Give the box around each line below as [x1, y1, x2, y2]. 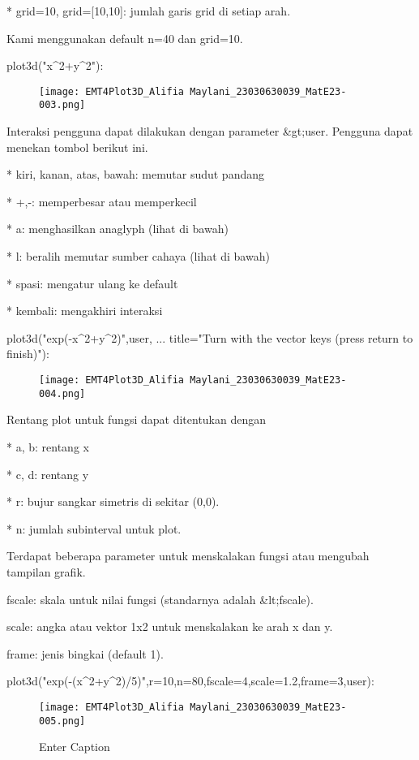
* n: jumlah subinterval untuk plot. [6, 520, 182, 537]
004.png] [39, 387, 86, 399]
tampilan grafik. [6, 563, 86, 580]
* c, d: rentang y [6, 465, 89, 482]
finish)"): [6, 345, 49, 362]
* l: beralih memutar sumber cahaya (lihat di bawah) [6, 248, 270, 265]
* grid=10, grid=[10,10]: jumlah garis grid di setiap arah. [6, 2, 291, 19]
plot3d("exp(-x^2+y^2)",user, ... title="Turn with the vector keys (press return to [6, 329, 413, 346]
